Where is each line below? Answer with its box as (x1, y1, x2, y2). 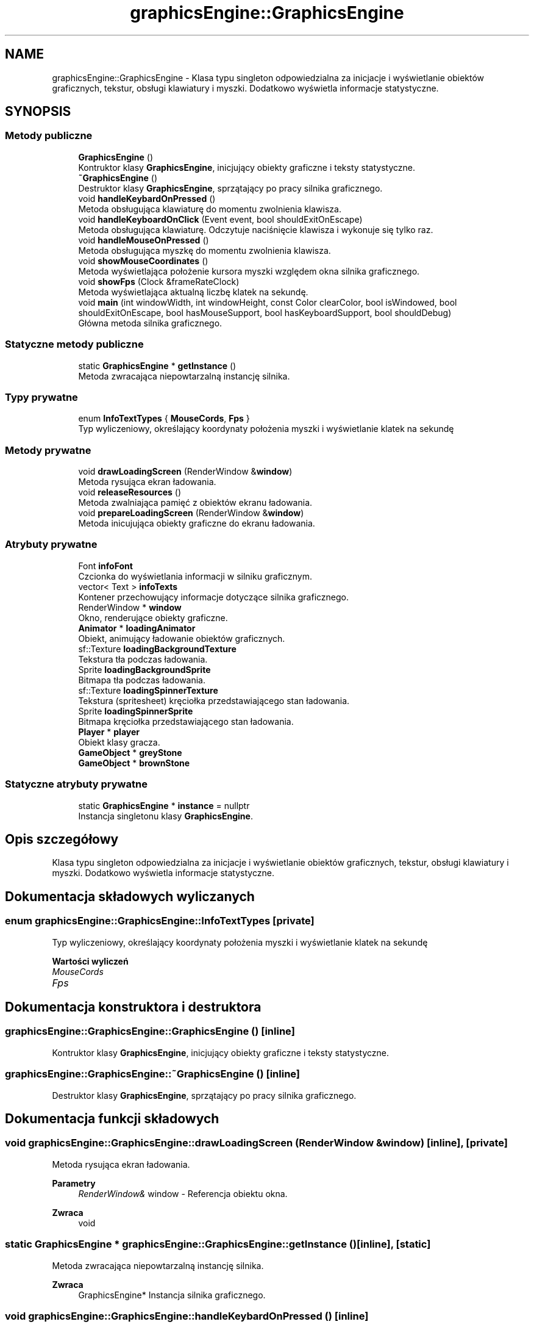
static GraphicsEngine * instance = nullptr (78, 800, 250, 811)
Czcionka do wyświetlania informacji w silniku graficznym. (78, 570, 312, 581)
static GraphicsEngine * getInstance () (78, 360, 237, 371)
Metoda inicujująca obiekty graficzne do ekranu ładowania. (78, 518, 315, 529)
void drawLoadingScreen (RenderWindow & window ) (78, 466, 293, 477)
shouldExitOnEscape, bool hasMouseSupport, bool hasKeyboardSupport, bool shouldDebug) (78, 307, 452, 318)
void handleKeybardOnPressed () (78, 193, 216, 204)
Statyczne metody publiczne (5, 338, 144, 351)
